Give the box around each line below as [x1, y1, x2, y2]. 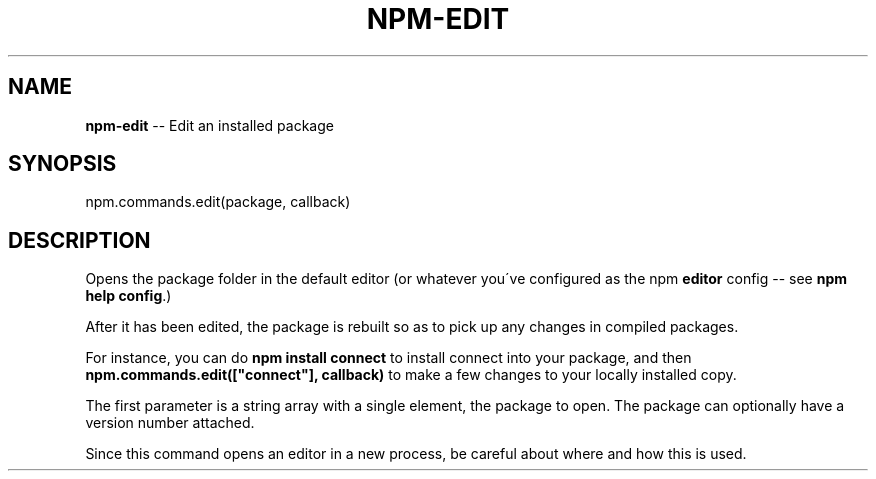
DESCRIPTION [8, 227, 151, 253]
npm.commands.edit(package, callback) [85, 193, 351, 211]
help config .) [85, 287, 172, 305]
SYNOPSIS [8, 151, 117, 177]
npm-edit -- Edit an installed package [85, 116, 334, 134]
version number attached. [85, 414, 255, 432]
